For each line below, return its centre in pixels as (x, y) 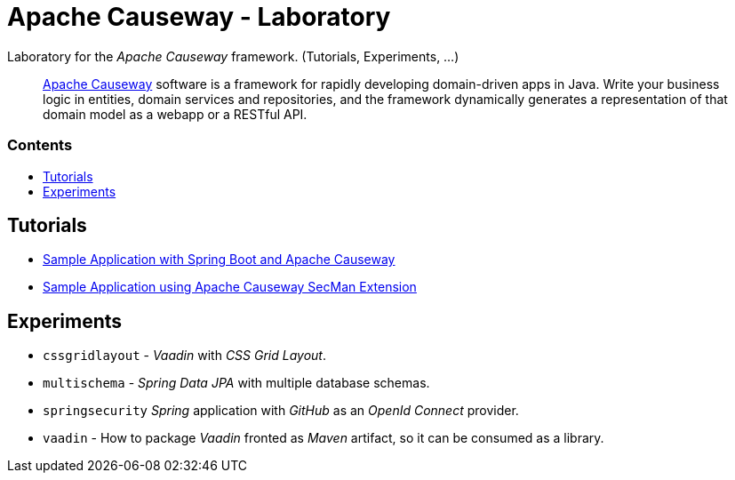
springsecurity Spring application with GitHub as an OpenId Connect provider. (281, 411)
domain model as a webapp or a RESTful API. (175, 114)
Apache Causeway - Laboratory (199, 17)
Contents (40, 145)
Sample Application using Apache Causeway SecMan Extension (230, 287)
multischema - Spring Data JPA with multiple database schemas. (236, 383)
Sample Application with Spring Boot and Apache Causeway (219, 260)
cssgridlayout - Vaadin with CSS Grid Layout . (184, 356)
